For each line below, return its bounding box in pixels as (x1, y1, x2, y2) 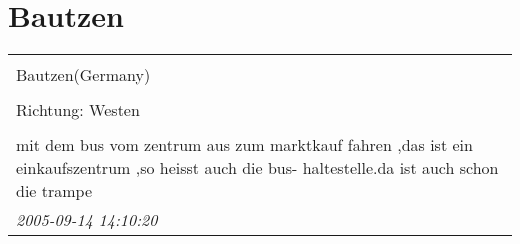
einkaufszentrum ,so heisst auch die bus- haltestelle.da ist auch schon (16, 156, 499, 180)
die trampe (16, 179, 93, 203)
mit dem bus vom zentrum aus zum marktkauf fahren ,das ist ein (16, 133, 473, 157)
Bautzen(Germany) (16, 63, 151, 87)
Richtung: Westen (16, 98, 140, 122)
